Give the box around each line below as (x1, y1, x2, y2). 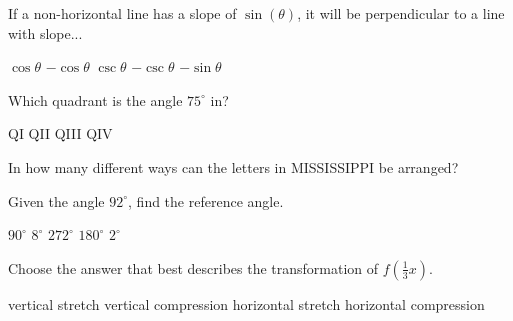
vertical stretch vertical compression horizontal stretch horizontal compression (8, 293, 485, 314)
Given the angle (8, 190, 105, 211)
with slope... (8, 22, 83, 43)
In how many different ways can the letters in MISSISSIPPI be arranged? (8, 156, 459, 177)
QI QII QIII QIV (8, 123, 113, 144)
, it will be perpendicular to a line (297, 3, 505, 23)
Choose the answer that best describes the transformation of (8, 257, 379, 278)
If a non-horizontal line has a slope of (8, 3, 237, 23)
